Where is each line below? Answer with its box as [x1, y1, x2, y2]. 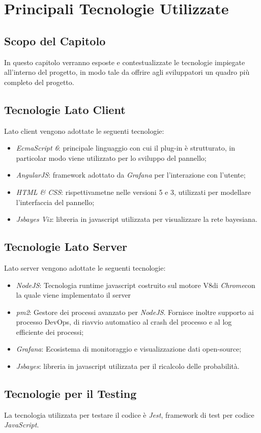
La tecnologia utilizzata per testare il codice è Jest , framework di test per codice [4, 409, 254, 420]
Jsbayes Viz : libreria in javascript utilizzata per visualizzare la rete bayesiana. [16, 214, 257, 224]
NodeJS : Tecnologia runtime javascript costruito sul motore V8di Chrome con [16, 279, 255, 290]
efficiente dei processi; [16, 326, 84, 337]
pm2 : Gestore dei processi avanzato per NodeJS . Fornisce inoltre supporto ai [16, 306, 254, 317]
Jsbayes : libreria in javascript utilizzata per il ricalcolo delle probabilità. [16, 361, 240, 371]
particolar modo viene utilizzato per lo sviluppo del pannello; [16, 152, 207, 163]
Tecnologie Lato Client [4, 101, 126, 117]
